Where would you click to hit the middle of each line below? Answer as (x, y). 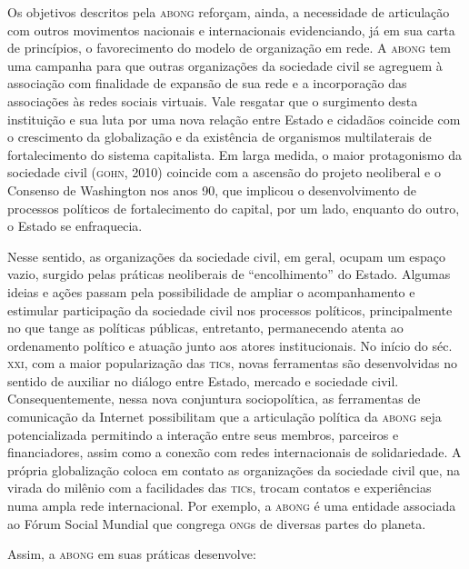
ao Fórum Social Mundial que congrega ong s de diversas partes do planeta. (217, 523)
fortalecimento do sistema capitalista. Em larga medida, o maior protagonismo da (234, 154)
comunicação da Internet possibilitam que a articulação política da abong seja (225, 417)
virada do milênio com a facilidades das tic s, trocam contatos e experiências (220, 488)
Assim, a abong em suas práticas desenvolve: (132, 554)
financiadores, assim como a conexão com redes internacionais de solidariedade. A (234, 452)
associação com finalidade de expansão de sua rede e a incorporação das (207, 83)
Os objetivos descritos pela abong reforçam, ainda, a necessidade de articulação (229, 12)
